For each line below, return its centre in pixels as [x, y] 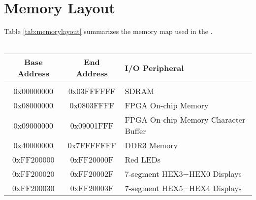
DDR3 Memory [151, 145]
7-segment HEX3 [154, 174]
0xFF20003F [92, 188]
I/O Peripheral [154, 67]
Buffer [135, 131]
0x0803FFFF [92, 105]
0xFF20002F [92, 174]
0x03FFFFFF [92, 91]
